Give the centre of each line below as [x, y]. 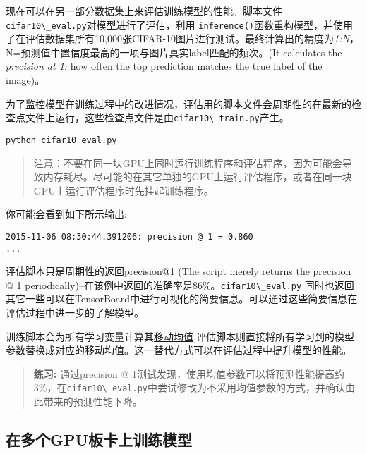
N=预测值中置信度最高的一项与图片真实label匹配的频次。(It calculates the [174, 52]
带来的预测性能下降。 [93, 401]
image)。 [25, 80]
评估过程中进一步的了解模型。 [75, 313]
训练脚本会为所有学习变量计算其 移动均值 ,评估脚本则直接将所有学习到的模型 [180, 336]
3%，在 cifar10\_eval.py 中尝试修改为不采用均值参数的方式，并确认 [189, 387]
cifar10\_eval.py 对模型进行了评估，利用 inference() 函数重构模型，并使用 [179, 24]
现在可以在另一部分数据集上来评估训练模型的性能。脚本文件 [144, 11]
